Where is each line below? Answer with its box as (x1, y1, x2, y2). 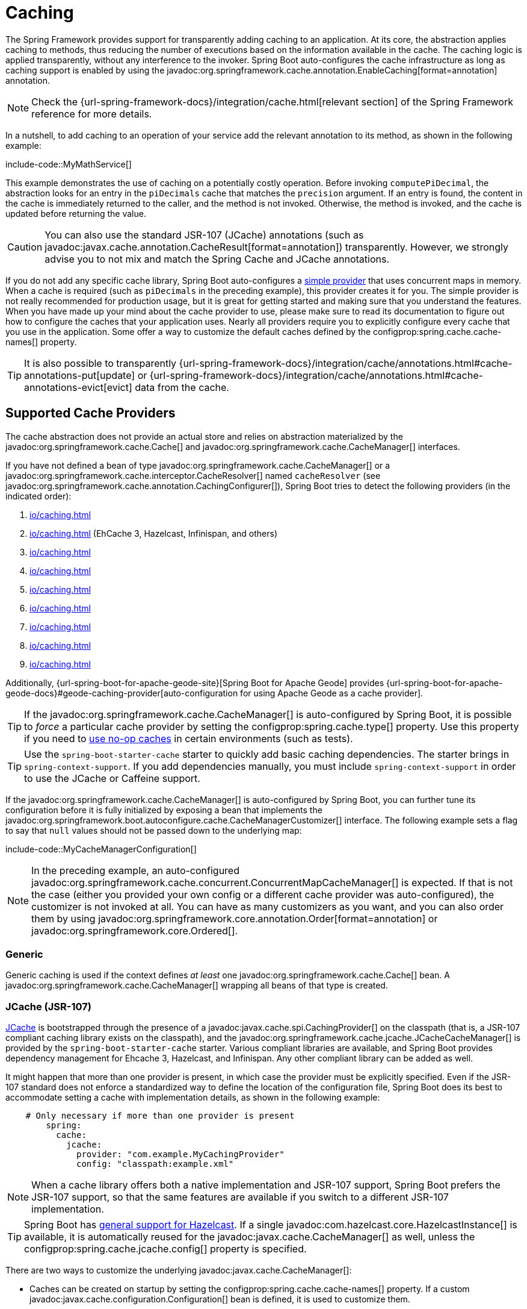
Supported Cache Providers (5, 405, 176, 421)
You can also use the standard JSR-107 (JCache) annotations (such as (45, 228, 364, 241)
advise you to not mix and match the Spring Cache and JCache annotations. (45, 252, 389, 265)
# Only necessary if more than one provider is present (25, 1111, 295, 1121)
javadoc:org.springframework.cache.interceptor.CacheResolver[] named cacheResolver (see (5, 470, 381, 481)
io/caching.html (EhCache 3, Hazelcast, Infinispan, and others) (29, 528, 277, 539)
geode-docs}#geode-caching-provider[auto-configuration (5, 687, 238, 698)
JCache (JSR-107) (5, 1000, 91, 1013)
